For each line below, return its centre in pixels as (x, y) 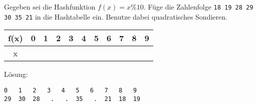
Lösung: (16, 74)
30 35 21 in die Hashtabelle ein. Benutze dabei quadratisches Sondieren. (116, 16)
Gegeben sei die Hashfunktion (50, 7)
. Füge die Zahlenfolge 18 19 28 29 (198, 7)
